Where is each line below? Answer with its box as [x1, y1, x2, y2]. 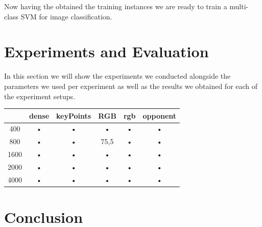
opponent [142, 110, 177, 121]
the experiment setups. [4, 90, 76, 101]
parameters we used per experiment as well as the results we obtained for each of [4, 80, 258, 91]
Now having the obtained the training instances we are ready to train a [4, 1, 227, 11]
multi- [229, 1, 249, 11]
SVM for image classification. [20, 11, 112, 21]
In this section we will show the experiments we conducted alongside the [4, 71, 231, 81]
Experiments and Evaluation [4, 41, 209, 62]
